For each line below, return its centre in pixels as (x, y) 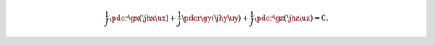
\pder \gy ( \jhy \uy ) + (215, 18)
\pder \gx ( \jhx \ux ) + (143, 18)
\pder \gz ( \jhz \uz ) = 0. (291, 18)
